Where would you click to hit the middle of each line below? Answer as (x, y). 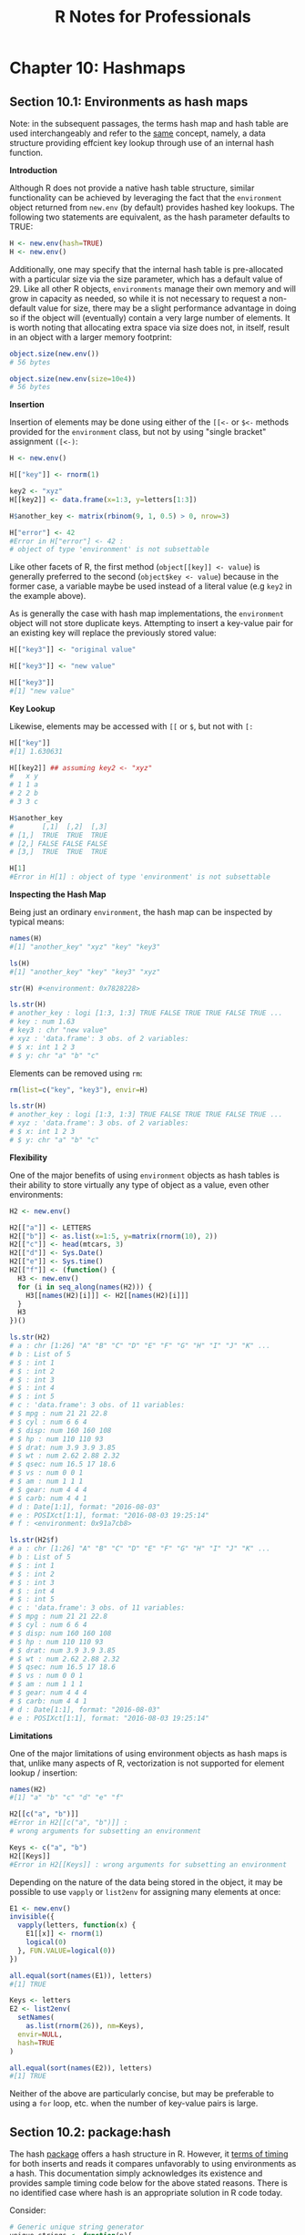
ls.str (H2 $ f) (34, 1540)
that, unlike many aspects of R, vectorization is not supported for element (147, 1763)
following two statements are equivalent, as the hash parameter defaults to (150, 217)
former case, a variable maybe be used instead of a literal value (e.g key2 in (151, 586)
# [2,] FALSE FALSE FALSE (58, 844)
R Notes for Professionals (153, 17)
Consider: (28, 2210)
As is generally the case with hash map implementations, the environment (147, 613)
